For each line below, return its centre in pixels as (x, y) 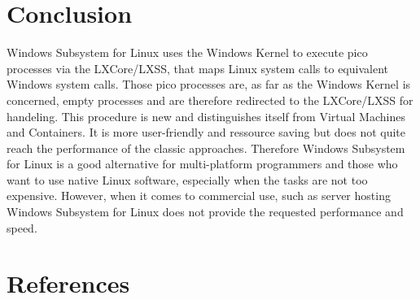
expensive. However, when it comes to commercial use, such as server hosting (199, 196)
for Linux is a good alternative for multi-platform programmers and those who (202, 164)
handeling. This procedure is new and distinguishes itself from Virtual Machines (206, 116)
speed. (22, 227)
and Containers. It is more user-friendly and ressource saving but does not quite (206, 132)
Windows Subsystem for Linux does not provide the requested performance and (205, 212)
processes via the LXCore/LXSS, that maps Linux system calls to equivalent (197, 68)
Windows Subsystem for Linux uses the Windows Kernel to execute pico (187, 52)
